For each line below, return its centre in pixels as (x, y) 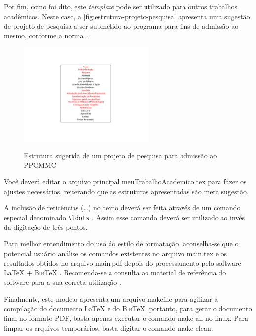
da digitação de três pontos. (46, 227)
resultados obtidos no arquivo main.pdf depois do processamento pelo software (123, 263)
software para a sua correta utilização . (63, 282)
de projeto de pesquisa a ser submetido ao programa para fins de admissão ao (121, 26)
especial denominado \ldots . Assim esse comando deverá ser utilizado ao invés (125, 217)
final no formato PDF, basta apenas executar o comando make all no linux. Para (126, 318)
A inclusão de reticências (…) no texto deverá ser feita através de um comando (122, 208)
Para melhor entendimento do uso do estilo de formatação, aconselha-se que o (121, 243)
